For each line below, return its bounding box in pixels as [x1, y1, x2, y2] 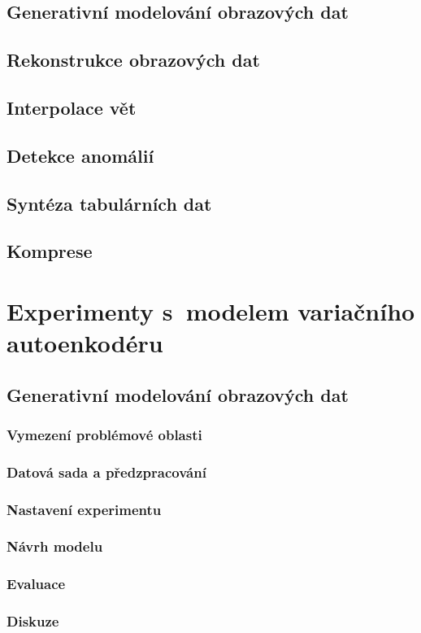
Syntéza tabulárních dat [7, 190, 212, 216]
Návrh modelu [7, 536, 103, 557]
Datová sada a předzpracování [7, 461, 206, 482]
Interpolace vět [7, 94, 137, 120]
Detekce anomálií [7, 142, 154, 168]
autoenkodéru [7, 326, 163, 360]
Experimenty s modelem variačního [7, 294, 415, 327]
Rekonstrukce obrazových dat [7, 47, 260, 72]
